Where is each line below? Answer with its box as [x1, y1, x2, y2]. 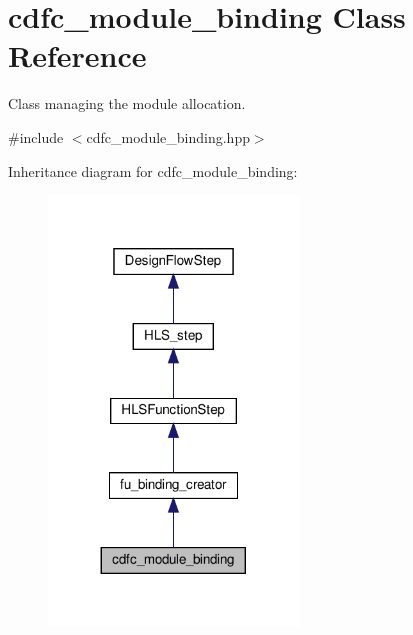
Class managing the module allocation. [8, 93, 246, 114]
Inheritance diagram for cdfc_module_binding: [8, 160, 298, 181]
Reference [8, 35, 147, 76]
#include [8, 126, 64, 147]
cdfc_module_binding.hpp [86, 126, 250, 147]
